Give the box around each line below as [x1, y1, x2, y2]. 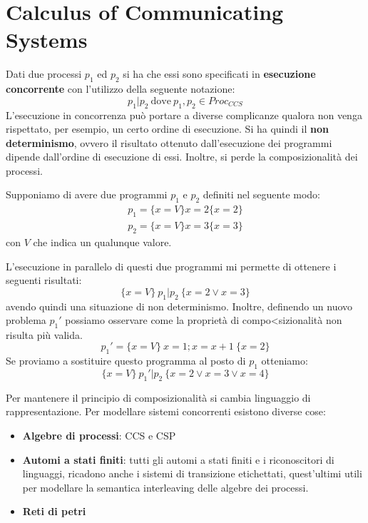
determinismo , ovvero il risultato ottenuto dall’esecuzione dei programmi [6, 135, 332, 150]
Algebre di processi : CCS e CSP [22, 428, 176, 443]
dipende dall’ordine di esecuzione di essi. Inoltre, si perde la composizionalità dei [6, 149, 358, 164]
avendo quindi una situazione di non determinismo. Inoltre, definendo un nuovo [6, 298, 353, 313]
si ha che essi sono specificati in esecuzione [123, 66, 316, 81]
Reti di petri [22, 504, 86, 519]
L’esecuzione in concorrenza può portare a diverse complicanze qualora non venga [6, 107, 362, 122]
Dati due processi [6, 66, 82, 81]
